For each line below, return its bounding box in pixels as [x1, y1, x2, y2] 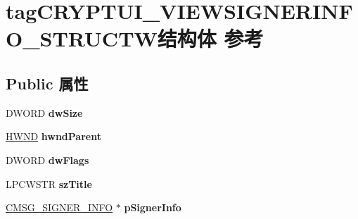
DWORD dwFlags [6, 152, 89, 167]
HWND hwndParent [6, 129, 101, 144]
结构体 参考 [157, 24, 264, 53]
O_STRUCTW [6, 24, 158, 53]
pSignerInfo [124, 200, 181, 215]
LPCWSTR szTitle [6, 176, 92, 191]
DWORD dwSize [6, 105, 83, 120]
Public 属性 [6, 72, 89, 94]
